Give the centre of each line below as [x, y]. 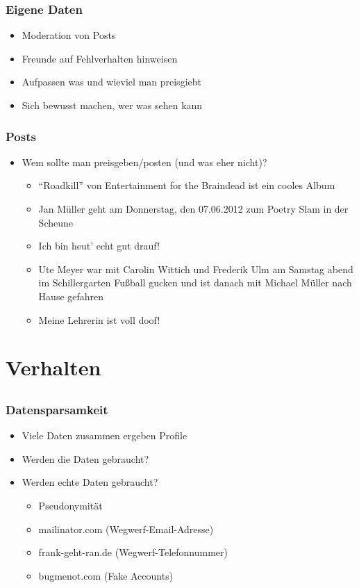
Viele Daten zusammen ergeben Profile [105, 435]
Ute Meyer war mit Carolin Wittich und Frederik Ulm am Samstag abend [196, 269]
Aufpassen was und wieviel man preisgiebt [111, 82]
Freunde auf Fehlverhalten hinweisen [100, 58]
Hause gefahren [71, 296]
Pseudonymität [70, 505]
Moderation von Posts [69, 35]
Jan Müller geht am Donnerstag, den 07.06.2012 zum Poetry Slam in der [193, 209]
